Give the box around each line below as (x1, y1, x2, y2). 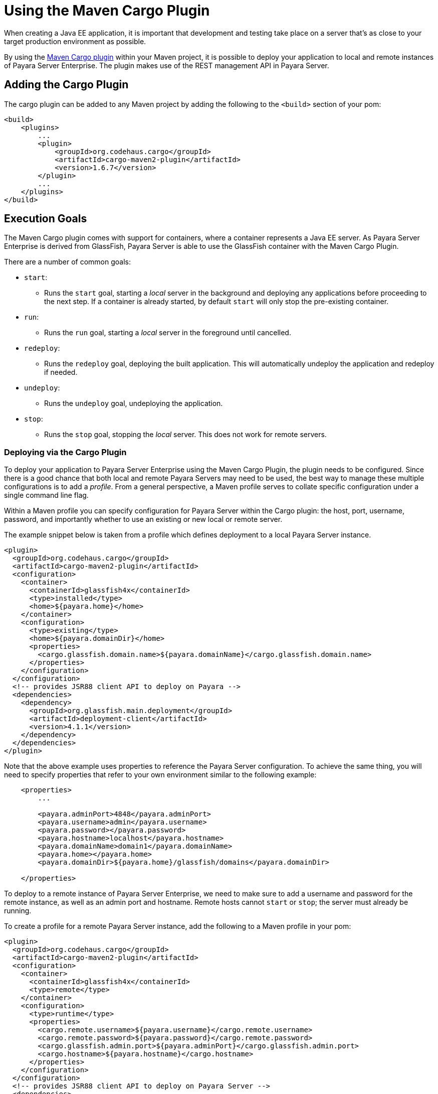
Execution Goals (4, 212, 87, 225)
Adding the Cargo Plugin (4, 78, 129, 91)
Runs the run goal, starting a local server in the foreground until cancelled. (44, 328, 291, 337)
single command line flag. (4, 491, 89, 500)
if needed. (44, 368, 78, 377)
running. (4, 906, 32, 915)
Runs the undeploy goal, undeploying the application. (44, 399, 223, 408)
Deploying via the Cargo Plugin (4, 447, 127, 457)
